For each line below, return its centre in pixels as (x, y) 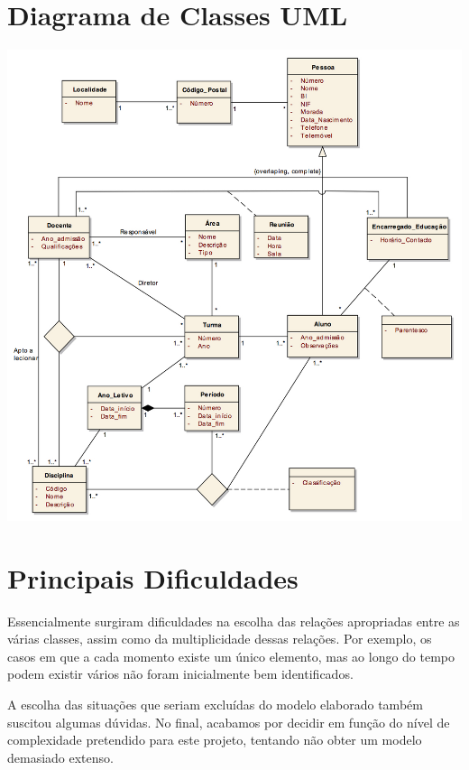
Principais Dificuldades (153, 577)
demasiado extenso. (60, 757)
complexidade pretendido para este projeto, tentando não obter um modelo (215, 740)
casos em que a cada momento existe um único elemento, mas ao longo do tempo (231, 656)
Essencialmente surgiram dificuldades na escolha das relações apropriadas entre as (234, 621)
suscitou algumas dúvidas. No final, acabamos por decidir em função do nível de (229, 722)
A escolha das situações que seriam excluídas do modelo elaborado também (215, 705)
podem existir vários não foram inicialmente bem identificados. (180, 674)
